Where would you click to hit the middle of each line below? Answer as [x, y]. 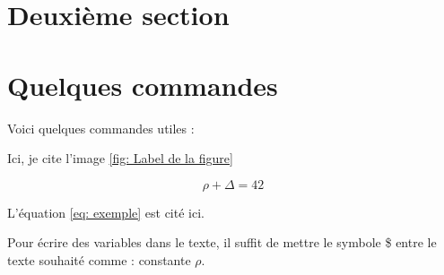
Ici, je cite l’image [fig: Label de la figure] [120, 158]
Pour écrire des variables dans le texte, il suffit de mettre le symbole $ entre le [222, 242]
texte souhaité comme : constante [99, 259]
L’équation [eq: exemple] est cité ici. [106, 212]
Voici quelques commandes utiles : [101, 128]
